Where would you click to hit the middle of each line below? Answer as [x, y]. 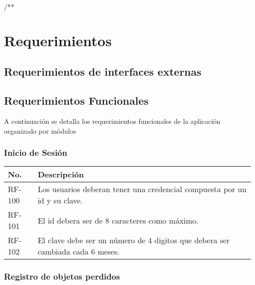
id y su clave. [60, 200]
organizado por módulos [40, 130]
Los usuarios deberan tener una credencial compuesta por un [142, 189]
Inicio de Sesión [36, 153]
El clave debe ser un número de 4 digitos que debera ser [134, 240]
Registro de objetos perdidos [62, 276]
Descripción [61, 174]
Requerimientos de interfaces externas [103, 71]
